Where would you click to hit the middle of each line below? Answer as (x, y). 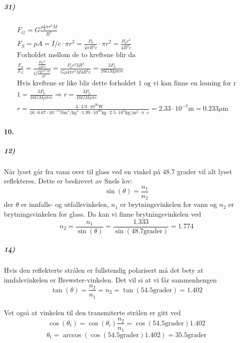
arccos (72, 335)
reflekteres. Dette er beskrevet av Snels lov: (68, 181)
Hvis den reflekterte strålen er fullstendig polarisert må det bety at (104, 270)
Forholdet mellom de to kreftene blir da (76, 55)
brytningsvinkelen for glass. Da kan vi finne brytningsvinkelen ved (103, 213)
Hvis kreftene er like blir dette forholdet (77, 84)
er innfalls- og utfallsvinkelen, (65, 204)
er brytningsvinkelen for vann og (169, 204)
